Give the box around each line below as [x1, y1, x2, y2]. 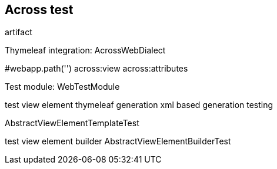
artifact [5, 27, 32, 38]
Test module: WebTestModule [5, 82, 120, 92]
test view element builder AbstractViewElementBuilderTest [5, 136, 231, 147]
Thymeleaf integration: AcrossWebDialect [5, 45, 166, 56]
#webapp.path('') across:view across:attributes [5, 63, 188, 74]
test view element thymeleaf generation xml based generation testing [5, 100, 273, 110]
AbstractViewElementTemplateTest [5, 118, 139, 129]
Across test [5, 2, 74, 17]
